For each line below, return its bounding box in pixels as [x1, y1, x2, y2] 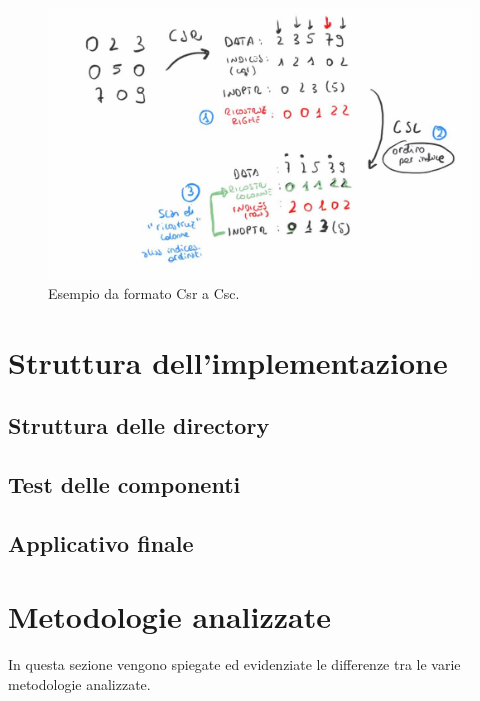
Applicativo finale [8, 527, 194, 558]
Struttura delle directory [8, 410, 270, 441]
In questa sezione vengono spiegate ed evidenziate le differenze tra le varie [8, 654, 461, 675]
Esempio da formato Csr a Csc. [48, 282, 240, 303]
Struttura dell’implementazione [8, 341, 448, 382]
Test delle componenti [8, 468, 241, 499]
